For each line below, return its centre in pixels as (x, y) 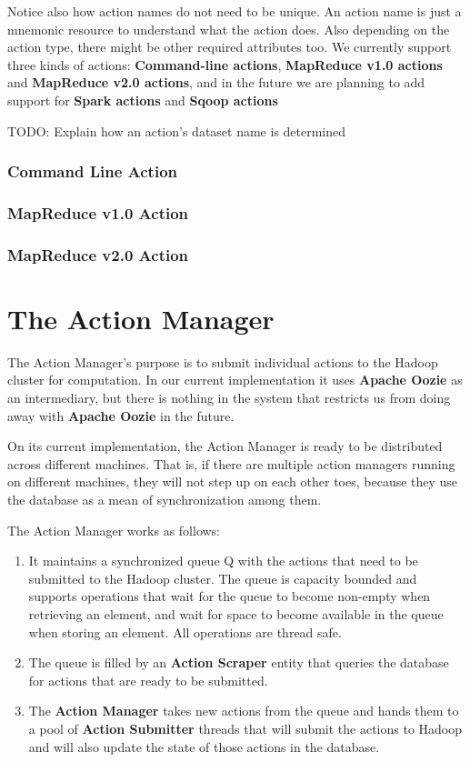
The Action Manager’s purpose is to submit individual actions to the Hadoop (223, 361)
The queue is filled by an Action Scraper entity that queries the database (239, 662)
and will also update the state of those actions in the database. (204, 746)
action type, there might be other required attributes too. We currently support (230, 47)
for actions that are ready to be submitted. (148, 680)
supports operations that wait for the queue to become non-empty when (230, 596)
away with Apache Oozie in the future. (121, 415)
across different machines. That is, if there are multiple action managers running (231, 463)
